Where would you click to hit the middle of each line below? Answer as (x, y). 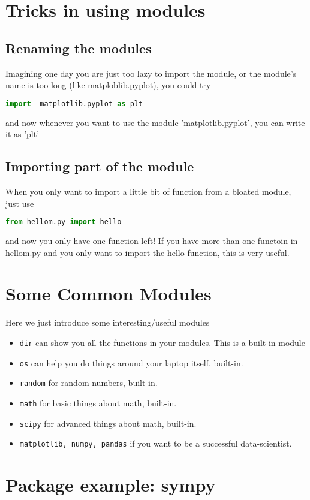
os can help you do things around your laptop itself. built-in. (131, 362)
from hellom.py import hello (64, 222)
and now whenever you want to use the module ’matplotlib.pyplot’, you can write (155, 122)
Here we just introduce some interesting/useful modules (108, 322)
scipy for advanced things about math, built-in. (108, 423)
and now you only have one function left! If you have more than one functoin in (152, 241)
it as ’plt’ (22, 134)
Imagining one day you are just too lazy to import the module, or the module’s (151, 73)
